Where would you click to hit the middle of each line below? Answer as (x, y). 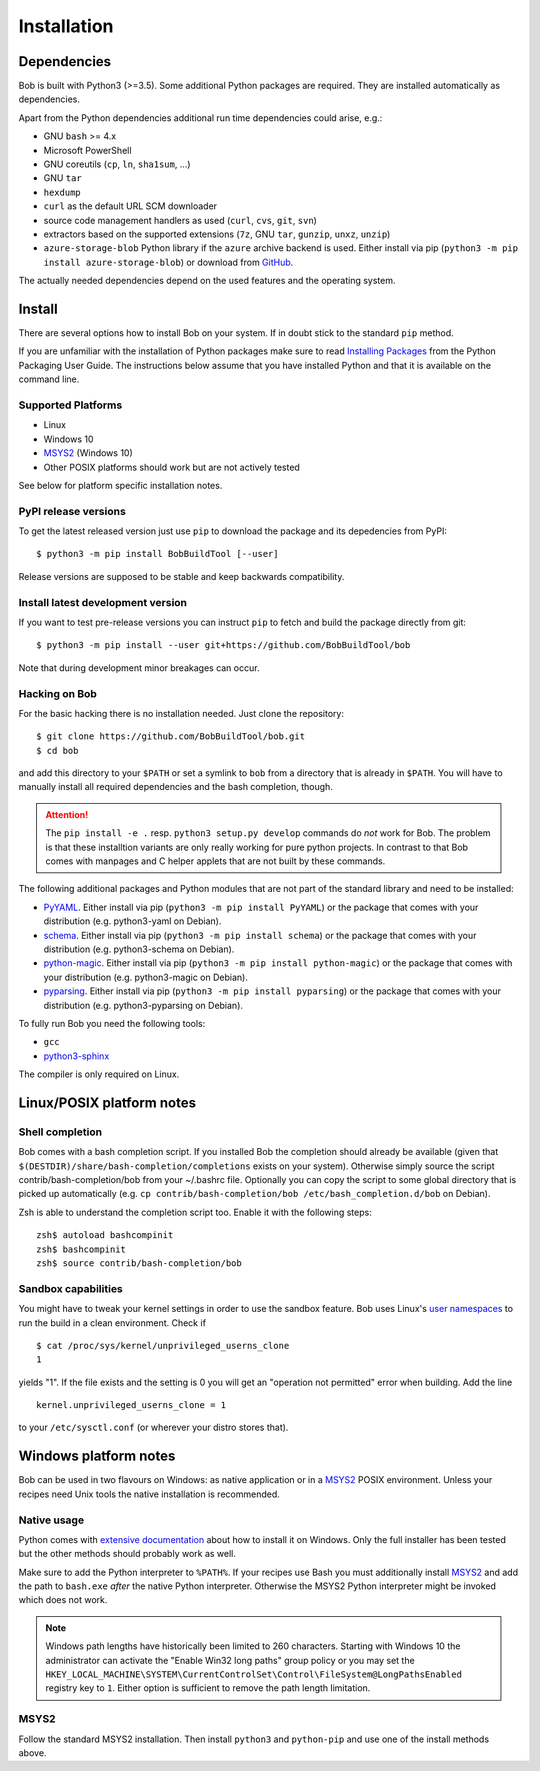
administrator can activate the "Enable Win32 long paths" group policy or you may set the (230, 1660)
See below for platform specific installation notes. (120, 485)
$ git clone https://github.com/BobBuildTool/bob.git (170, 736)
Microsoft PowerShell (87, 150)
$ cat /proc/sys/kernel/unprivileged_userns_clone (163, 1345)
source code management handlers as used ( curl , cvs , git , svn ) (180, 220)
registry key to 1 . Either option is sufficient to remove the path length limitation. (208, 1688)
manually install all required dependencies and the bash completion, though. (176, 787)
